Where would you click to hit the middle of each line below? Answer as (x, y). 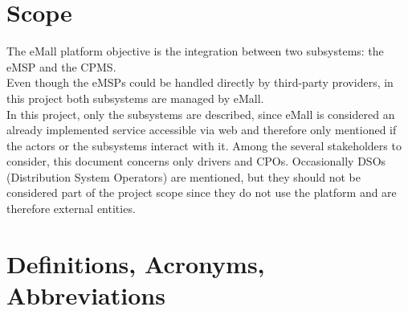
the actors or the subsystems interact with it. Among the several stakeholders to (204, 145)
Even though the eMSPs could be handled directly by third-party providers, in (200, 82)
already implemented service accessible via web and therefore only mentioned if (202, 130)
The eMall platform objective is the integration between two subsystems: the (195, 51)
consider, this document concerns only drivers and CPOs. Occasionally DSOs (196, 161)
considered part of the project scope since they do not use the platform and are (202, 192)
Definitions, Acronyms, (136, 263)
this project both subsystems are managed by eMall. (135, 98)
